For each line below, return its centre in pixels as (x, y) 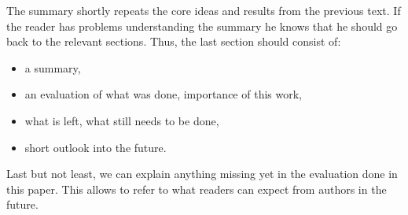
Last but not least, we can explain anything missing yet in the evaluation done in (202, 174)
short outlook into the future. (96, 147)
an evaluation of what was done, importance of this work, (163, 94)
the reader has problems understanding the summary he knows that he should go (202, 26)
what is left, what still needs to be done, (122, 120)
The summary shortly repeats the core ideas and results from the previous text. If (204, 10)
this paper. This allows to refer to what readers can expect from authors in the (197, 189)
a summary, (53, 67)
